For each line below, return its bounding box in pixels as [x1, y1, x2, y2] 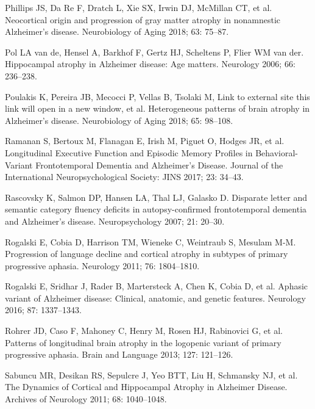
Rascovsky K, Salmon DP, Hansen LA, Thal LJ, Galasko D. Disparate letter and [5, 190, 308, 203]
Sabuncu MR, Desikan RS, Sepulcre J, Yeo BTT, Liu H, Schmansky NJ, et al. [5, 368, 298, 381]
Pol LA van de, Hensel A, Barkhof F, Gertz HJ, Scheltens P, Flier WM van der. [5, 45, 304, 58]
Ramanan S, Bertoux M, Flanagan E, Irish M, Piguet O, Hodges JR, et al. [5, 134, 285, 147]
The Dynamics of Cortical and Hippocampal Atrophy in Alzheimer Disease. [5, 380, 288, 393]
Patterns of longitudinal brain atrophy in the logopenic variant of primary [5, 336, 281, 349]
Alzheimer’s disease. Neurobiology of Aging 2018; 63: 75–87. [5, 25, 229, 38]
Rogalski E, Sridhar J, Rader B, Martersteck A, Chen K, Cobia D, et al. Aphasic [5, 280, 308, 292]
